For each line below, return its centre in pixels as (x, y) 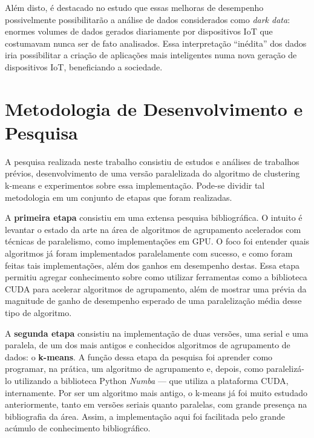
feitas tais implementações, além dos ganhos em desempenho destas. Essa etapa (152, 265)
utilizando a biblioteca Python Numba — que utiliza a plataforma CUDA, (151, 380)
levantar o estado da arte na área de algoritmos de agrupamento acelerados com (153, 229)
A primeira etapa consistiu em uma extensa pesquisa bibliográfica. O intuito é (154, 217)
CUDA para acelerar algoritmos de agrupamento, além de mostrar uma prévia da (156, 288)
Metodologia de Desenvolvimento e (154, 108)
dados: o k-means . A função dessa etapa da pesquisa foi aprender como (139, 356)
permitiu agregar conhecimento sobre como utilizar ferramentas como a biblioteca (156, 277)
